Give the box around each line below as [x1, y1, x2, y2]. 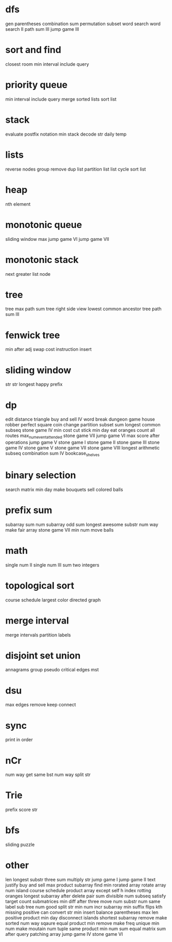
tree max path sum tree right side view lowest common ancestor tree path [5, 306, 162, 312]
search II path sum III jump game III [5, 26, 80, 32]
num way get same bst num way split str [5, 771, 91, 778]
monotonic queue [5, 219, 82, 231]
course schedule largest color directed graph [5, 597, 101, 603]
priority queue [5, 79, 68, 91]
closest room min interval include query [5, 61, 89, 67]
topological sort [5, 579, 74, 591]
